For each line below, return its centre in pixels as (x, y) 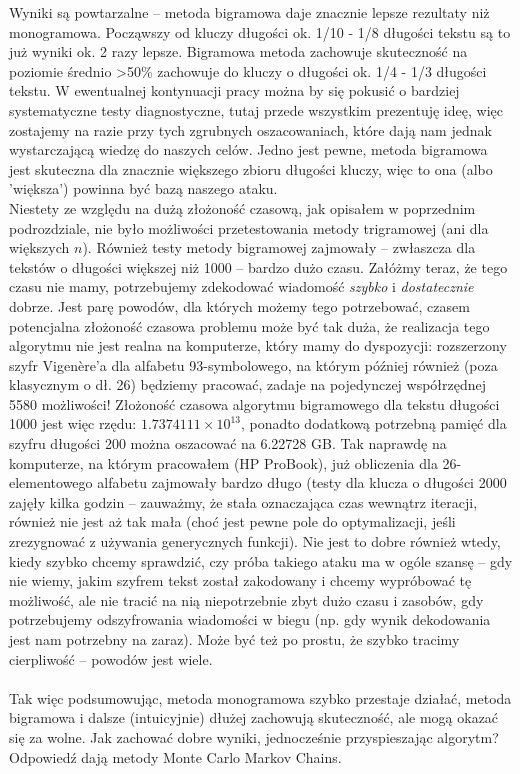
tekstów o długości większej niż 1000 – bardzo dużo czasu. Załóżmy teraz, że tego (258, 266)
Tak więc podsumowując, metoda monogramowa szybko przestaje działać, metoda (260, 697)
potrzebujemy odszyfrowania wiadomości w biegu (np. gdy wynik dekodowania (250, 619)
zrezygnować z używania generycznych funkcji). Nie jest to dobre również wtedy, (255, 541)
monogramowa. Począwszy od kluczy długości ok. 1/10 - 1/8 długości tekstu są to (260, 31)
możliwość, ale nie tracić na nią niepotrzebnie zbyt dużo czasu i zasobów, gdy (246, 599)
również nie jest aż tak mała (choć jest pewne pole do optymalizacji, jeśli (232, 521)
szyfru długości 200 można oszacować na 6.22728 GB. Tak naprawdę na (228, 443)
